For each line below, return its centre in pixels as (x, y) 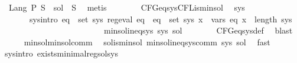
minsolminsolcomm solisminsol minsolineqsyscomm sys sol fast (147, 42)
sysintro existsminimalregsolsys (61, 53)
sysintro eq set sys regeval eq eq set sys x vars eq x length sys (161, 19)
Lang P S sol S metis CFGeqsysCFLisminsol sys (127, 7)
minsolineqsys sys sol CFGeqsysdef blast (198, 30)
